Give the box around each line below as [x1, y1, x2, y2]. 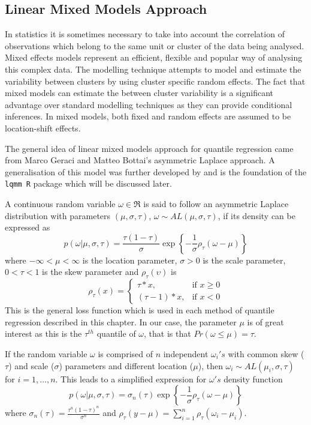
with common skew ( [228, 347, 304, 360]
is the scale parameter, [203, 253, 286, 266]
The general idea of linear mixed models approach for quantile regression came [5, 142, 294, 154]
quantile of [96, 327, 136, 340]
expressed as [5, 221, 50, 234]
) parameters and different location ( [59, 359, 194, 372]
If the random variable [5, 347, 87, 360]
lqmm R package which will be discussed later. [5, 177, 172, 190]
